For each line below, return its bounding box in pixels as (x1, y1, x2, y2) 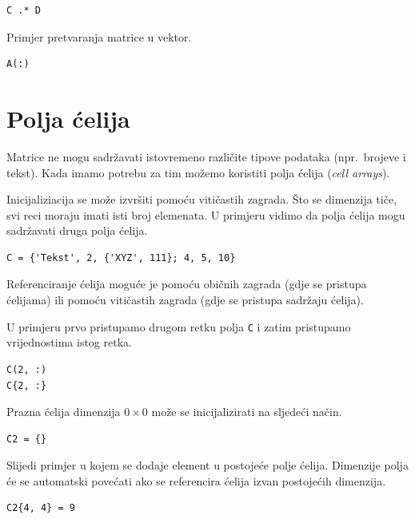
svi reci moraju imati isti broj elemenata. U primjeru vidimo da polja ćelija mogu (6, 206, 405, 223)
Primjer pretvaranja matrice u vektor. (6, 28, 192, 45)
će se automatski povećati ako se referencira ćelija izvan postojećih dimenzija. (6, 472, 386, 489)
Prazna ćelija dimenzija (6, 403, 121, 420)
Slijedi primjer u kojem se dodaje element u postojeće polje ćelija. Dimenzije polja (6, 457, 409, 473)
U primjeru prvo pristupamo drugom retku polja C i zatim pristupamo (6, 318, 351, 335)
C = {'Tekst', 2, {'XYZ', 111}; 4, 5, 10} (6, 252, 236, 263)
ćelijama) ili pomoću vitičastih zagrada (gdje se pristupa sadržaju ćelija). (6, 291, 364, 308)
